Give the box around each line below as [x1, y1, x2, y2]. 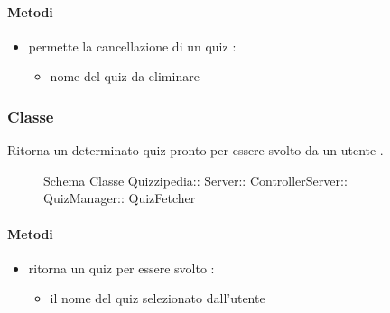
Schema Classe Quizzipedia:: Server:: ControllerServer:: [43, 170, 348, 189]
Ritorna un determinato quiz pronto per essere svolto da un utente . [7, 141, 384, 160]
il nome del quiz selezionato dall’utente [50, 289, 265, 308]
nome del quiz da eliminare [50, 67, 200, 86]
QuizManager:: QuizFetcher [43, 189, 196, 207]
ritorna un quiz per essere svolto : [28, 258, 215, 277]
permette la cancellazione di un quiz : [28, 36, 237, 55]
